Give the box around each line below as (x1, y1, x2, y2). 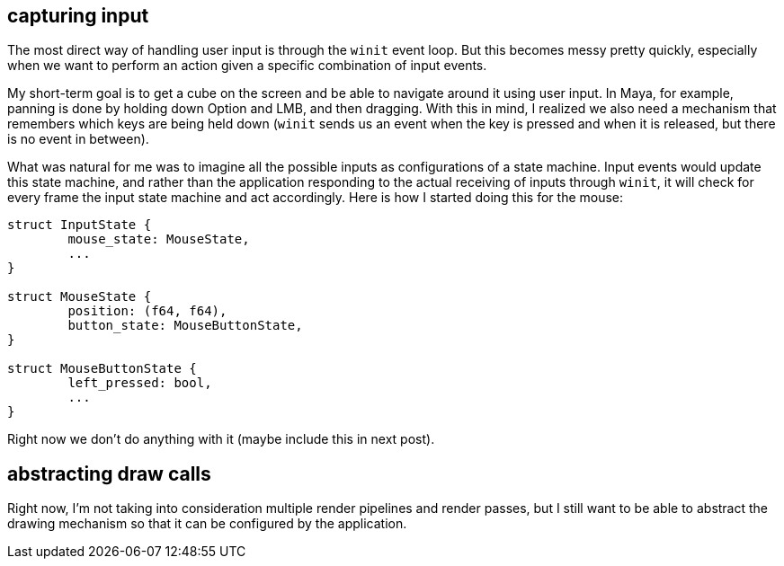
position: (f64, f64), (67, 304, 227, 319)
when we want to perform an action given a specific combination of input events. (7, 57, 487, 74)
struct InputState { (7, 217, 152, 233)
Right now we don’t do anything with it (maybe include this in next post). (7, 431, 435, 447)
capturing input (7, 4, 149, 27)
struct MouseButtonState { (7, 361, 197, 376)
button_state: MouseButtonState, (67, 318, 303, 333)
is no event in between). (7, 131, 149, 147)
